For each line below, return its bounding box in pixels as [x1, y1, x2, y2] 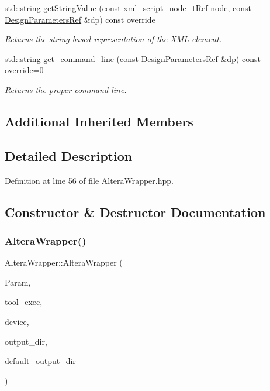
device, [5, 315, 29, 327]
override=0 [5, 64, 44, 76]
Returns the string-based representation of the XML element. [5, 33, 222, 45]
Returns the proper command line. [5, 83, 127, 95]
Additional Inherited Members [5, 112, 193, 130]
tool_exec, [5, 296, 43, 308]
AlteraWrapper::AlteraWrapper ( [5, 256, 123, 269]
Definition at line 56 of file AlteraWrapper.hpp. [5, 174, 174, 186]
